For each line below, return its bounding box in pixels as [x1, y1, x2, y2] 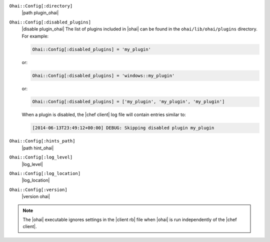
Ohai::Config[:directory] [9, 3, 73, 8]
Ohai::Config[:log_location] [9, 170, 81, 176]
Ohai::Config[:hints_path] [9, 138, 75, 144]
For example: [21, 33, 49, 39]
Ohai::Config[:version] [9, 186, 67, 192]
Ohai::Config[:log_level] [9, 154, 73, 160]
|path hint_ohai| [21, 145, 54, 151]
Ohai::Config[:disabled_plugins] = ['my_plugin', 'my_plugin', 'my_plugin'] [32, 99, 225, 104]
